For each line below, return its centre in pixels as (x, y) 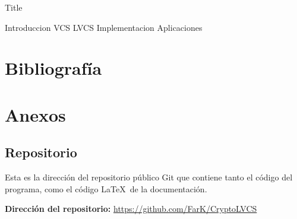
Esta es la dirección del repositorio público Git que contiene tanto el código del (149, 177)
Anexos (35, 114)
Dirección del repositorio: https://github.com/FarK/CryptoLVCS (131, 209)
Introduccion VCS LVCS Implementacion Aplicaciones (104, 27)
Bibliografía (53, 68)
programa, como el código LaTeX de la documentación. (106, 188)
